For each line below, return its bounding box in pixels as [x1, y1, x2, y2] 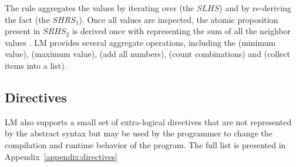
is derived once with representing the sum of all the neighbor [72, 25, 291, 37]
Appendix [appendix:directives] [5, 150, 117, 162]
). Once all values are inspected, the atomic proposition [79, 13, 278, 25]
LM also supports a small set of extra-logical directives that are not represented [5, 115, 292, 128]
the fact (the [5, 13, 50, 25]
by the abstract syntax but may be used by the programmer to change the [5, 127, 273, 139]
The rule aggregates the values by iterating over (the [5, 2, 194, 14]
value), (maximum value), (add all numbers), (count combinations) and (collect [5, 48, 290, 60]
